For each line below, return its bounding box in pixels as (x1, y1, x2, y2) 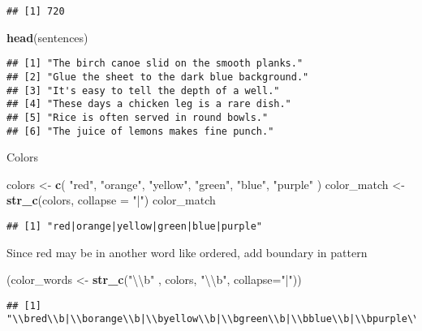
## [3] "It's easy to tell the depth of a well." (6, 84, 280, 97)
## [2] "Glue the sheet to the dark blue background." (6, 71, 309, 83)
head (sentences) (6, 28, 88, 45)
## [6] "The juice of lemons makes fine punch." (6, 125, 274, 137)
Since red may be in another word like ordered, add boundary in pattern (6, 243, 368, 260)
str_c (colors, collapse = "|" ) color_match (6, 191, 216, 208)
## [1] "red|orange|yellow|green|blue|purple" (6, 220, 262, 232)
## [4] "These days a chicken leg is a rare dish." (6, 98, 291, 110)
